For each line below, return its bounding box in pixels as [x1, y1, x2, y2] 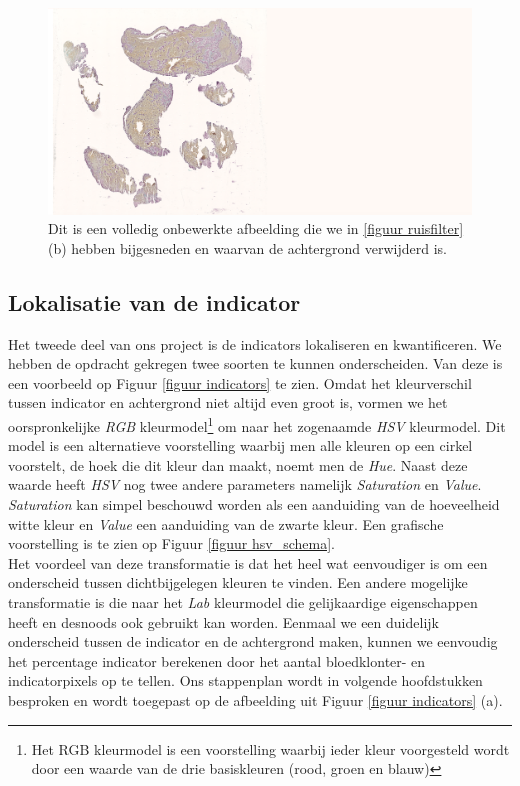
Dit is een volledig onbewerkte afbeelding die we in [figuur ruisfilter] [48, 218, 464, 239]
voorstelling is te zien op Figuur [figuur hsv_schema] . [8, 533, 335, 554]
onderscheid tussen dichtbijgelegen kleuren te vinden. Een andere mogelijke [8, 572, 468, 593]
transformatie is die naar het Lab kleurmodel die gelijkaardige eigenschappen [8, 591, 478, 612]
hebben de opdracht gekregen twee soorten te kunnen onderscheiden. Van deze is [8, 353, 503, 374]
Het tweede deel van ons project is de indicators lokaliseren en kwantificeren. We [8, 333, 502, 354]
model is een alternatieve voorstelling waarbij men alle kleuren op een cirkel [8, 435, 473, 456]
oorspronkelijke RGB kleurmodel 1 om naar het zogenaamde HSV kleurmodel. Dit [8, 412, 506, 436]
